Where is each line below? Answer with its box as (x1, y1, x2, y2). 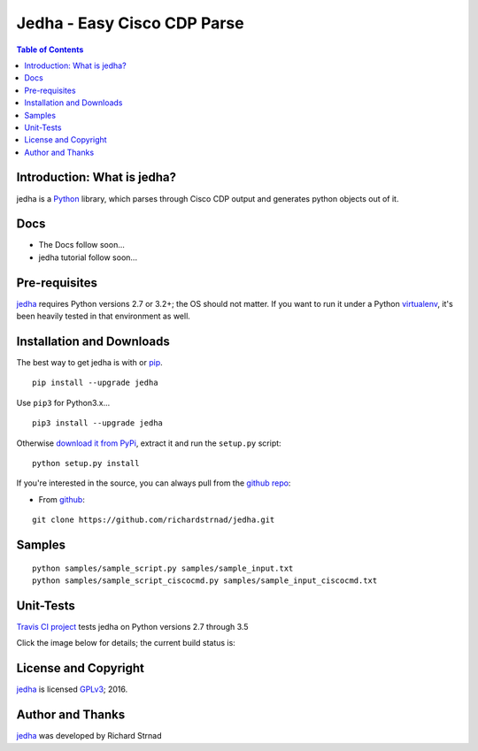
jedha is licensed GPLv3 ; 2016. (16, 684, 128, 694)
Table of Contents (16, 44, 84, 55)
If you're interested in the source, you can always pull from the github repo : (16, 478, 291, 488)
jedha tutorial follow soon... (38, 252, 137, 263)
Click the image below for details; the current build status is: (16, 638, 236, 648)
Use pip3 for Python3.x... (16, 397, 111, 408)
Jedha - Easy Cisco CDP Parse (16, 13, 244, 33)
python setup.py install (32, 458, 140, 469)
